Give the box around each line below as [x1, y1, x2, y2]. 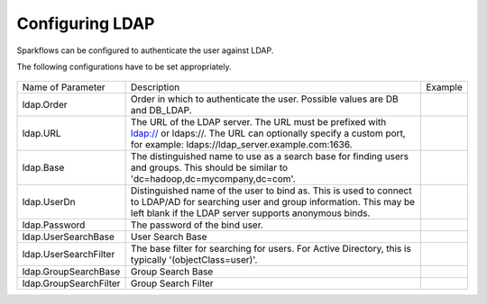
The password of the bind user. [131, 219, 263, 231]
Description [131, 81, 180, 94]
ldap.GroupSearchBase [22, 265, 121, 278]
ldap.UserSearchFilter [22, 248, 115, 261]
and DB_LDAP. [131, 104, 193, 117]
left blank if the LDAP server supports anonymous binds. [131, 207, 371, 219]
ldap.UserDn [22, 196, 76, 209]
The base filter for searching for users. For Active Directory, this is [131, 243, 412, 255]
